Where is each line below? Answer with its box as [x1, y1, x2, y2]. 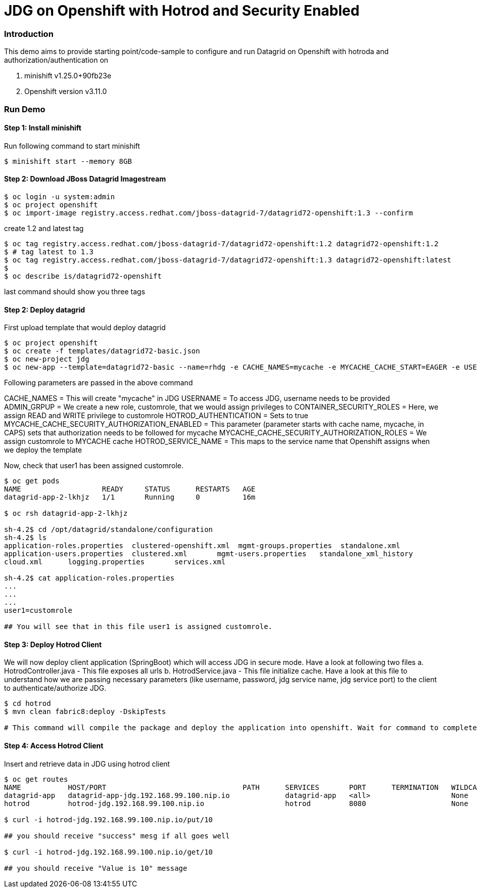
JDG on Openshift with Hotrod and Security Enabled [4, 2, 360, 19]
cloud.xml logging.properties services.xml [4, 558, 226, 566]
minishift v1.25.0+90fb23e [24, 71, 112, 80]
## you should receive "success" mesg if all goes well [4, 831, 230, 840]
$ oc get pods [4, 477, 60, 485]
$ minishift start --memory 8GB [4, 157, 132, 165]
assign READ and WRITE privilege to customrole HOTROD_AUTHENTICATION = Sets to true [4, 411, 308, 420]
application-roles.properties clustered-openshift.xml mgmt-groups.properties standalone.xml [4, 542, 400, 550]
